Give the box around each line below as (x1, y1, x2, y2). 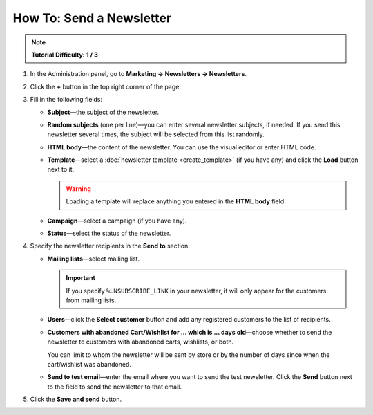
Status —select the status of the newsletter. (47, 229, 171, 238)
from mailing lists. (66, 296, 117, 304)
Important (66, 274, 96, 282)
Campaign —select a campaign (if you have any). (47, 216, 187, 225)
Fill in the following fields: (30, 95, 103, 104)
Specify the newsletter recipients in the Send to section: (30, 242, 190, 250)
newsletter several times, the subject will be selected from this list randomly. (47, 130, 265, 138)
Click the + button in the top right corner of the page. (30, 82, 181, 91)
